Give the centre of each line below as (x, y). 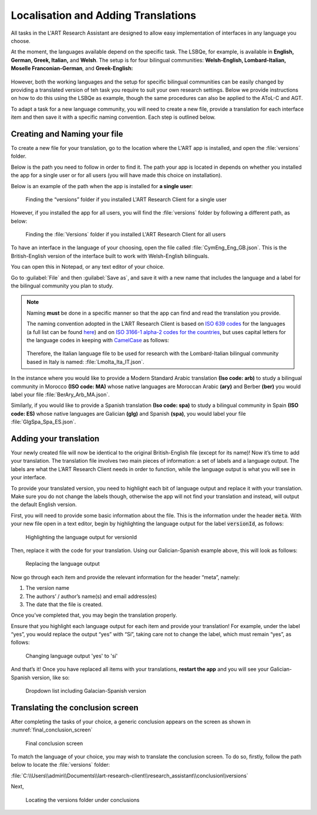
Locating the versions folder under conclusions (82, 800)
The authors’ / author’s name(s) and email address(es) (91, 596)
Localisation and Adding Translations (104, 15)
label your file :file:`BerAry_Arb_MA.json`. (60, 395)
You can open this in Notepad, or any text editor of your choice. (87, 267)
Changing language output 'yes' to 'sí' (72, 656)
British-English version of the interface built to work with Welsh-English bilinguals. (110, 256)
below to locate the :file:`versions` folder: (60, 765)
